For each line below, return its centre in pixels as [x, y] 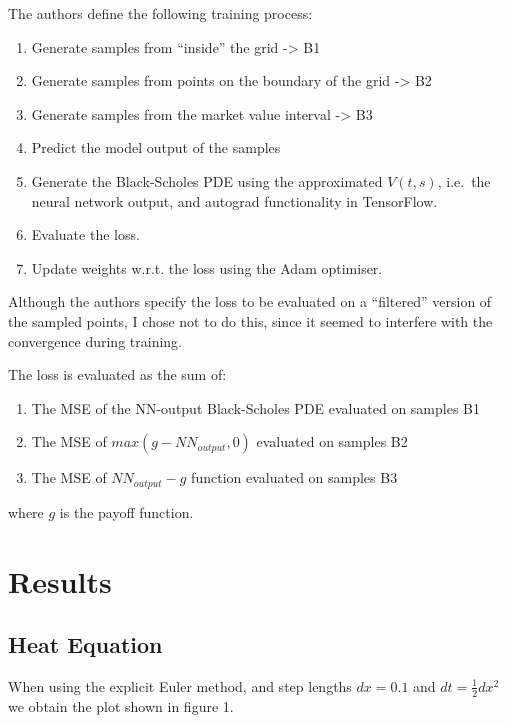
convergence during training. [95, 340]
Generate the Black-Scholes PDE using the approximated [207, 180]
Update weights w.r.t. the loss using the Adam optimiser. [207, 267]
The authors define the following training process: [160, 13]
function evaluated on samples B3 [294, 477]
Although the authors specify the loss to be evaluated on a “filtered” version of [250, 301]
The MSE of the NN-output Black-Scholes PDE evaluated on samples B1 [256, 407]
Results [60, 580]
